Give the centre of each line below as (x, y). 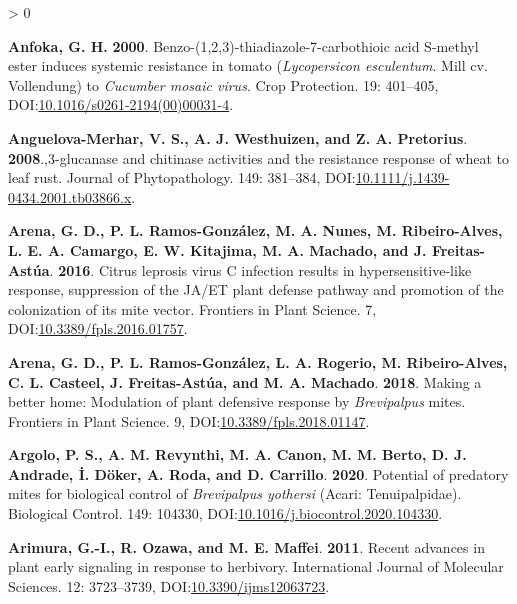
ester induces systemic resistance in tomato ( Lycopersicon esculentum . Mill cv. (248, 65)
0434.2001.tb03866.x (70, 196)
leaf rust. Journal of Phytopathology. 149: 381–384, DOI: (182, 177)
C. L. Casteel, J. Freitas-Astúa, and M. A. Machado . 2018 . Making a (245, 381)
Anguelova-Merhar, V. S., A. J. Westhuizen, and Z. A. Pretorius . (238, 137)
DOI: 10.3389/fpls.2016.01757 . (98, 328)
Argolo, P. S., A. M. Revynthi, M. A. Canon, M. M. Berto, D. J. (237, 454)
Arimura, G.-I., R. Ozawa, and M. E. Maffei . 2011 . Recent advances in (246, 546)
